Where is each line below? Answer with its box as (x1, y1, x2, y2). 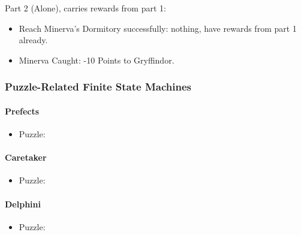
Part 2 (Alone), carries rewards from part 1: (5, 2, 166, 14)
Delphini (5, 197, 41, 210)
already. (19, 34, 48, 46)
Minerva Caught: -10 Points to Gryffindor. (19, 53, 174, 66)
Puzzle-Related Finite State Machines (5, 79, 191, 94)
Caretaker (5, 151, 47, 164)
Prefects (5, 104, 40, 117)
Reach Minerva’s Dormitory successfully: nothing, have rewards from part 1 (19, 22, 297, 34)
